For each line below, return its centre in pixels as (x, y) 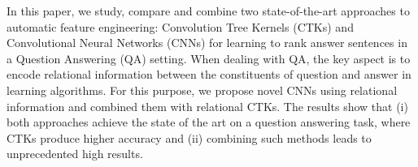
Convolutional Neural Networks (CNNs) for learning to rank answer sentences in (207, 43)
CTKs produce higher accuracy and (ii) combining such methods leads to (189, 137)
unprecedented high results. (75, 154)
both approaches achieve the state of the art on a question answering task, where (209, 122)
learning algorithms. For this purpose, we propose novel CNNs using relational (202, 90)
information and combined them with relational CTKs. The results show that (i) (207, 106)
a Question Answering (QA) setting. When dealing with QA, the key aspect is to (209, 58)
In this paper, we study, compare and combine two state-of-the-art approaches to (208, 11)
